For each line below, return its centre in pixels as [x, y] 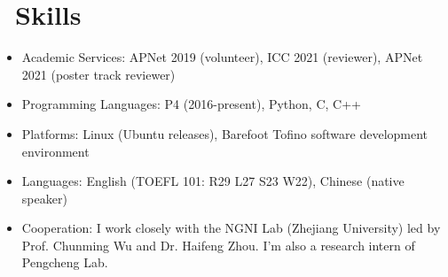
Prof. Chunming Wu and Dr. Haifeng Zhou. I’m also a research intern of [218, 245]
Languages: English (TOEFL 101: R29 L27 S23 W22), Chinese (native [213, 181]
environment [55, 151]
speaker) [44, 198]
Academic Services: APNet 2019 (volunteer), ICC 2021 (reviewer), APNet [222, 57]
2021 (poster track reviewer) [98, 74]
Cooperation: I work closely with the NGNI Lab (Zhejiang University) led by [231, 228]
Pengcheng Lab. [65, 262]
